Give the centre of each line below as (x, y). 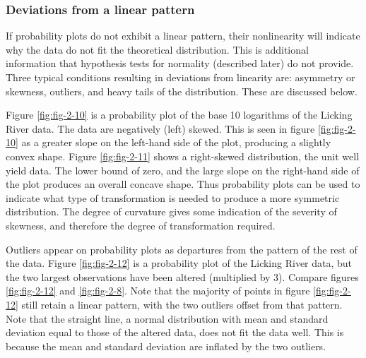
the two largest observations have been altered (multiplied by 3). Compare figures (182, 276)
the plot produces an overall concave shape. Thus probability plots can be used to (183, 184)
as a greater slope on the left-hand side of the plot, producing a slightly (176, 142)
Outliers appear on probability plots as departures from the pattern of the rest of (182, 249)
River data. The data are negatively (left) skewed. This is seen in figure (160, 128)
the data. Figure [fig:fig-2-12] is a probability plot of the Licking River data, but (179, 263)
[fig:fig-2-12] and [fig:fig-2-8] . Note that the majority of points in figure (158, 291)
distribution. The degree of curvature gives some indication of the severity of (171, 211)
